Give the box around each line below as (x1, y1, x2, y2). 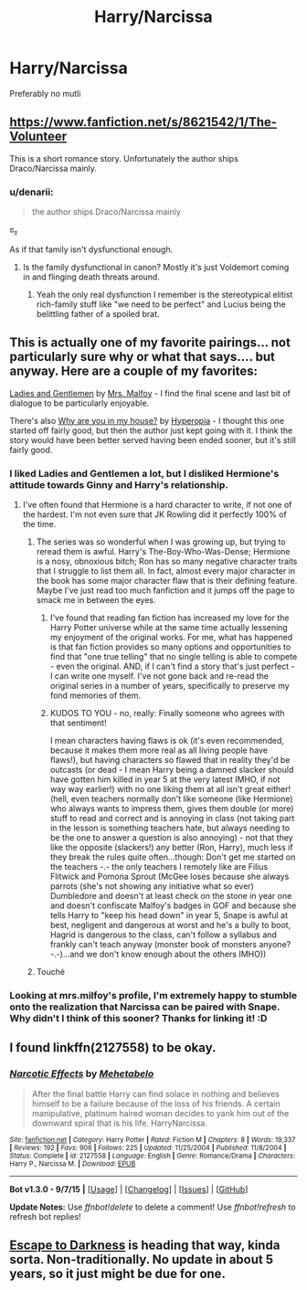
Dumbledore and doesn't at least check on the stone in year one (49, 890, 292, 901)
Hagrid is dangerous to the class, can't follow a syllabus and (49, 929, 277, 940)
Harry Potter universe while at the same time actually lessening (49, 621, 288, 632)
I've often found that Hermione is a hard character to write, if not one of (22, 499, 292, 510)
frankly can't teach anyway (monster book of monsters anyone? (49, 938, 291, 949)
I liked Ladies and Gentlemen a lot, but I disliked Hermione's (9, 467, 280, 480)
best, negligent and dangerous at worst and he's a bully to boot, (49, 919, 291, 930)
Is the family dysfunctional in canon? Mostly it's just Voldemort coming (22, 261, 290, 272)
